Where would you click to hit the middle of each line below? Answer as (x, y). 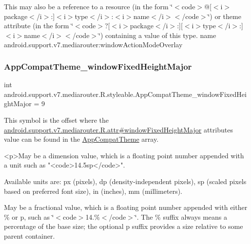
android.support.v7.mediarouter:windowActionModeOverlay (93, 45)
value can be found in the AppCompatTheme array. (81, 139)
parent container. (29, 235)
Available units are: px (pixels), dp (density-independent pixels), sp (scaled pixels (125, 181)
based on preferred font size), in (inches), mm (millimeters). (93, 191)
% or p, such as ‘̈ (29, 216)
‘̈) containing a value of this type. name (157, 35)
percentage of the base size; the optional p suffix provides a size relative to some (124, 226)
